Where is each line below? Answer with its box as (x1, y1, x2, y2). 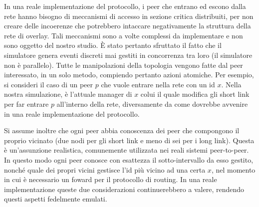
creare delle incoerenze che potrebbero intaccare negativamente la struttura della (4, 20, 251, 31)
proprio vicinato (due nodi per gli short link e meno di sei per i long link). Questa (4, 135, 255, 145)
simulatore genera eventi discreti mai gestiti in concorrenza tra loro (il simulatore (4, 49, 253, 60)
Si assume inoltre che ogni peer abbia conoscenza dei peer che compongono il (4, 125, 240, 136)
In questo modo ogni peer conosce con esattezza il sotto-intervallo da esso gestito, (4, 154, 254, 165)
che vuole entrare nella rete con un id (101, 79, 215, 89)
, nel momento (211, 164, 256, 175)
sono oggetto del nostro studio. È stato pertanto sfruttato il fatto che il (4, 40, 222, 50)
